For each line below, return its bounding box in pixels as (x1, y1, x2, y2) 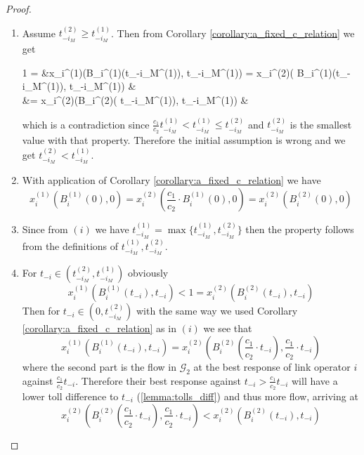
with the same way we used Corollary (136, 303, 298, 318)
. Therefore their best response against (75, 373, 241, 388)
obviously (128, 265, 169, 280)
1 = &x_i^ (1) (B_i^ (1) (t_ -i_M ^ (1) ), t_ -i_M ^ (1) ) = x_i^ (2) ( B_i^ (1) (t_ (22, 65, 348, 79)
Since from (22, 221, 68, 236)
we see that (203, 321, 252, 336)
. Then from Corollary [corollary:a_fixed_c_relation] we (111, 25, 355, 40)
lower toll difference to (22, 388, 119, 403)
